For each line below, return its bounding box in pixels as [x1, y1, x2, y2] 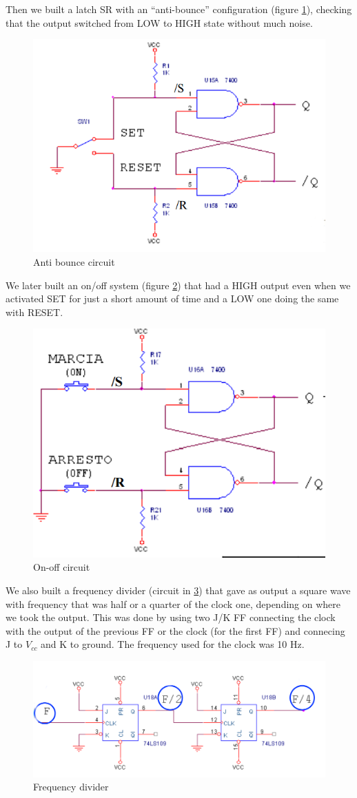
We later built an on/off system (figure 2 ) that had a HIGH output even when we [6, 277, 351, 292]
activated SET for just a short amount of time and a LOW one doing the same [6, 291, 339, 306]
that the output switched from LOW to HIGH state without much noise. [6, 15, 313, 30]
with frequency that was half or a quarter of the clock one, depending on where [6, 596, 341, 611]
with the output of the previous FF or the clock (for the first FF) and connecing [6, 623, 345, 638]
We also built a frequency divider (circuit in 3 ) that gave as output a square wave [6, 583, 351, 598]
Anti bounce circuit [33, 255, 115, 269]
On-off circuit [33, 560, 90, 574]
